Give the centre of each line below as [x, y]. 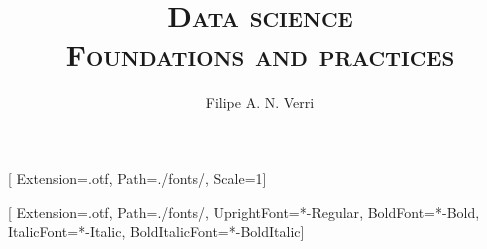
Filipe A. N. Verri [260, 102]
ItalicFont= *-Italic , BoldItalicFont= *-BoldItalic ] [156, 231]
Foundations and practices [260, 54]
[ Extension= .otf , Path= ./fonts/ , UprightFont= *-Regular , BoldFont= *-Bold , [244, 211]
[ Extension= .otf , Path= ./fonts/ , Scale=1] [137, 177]
